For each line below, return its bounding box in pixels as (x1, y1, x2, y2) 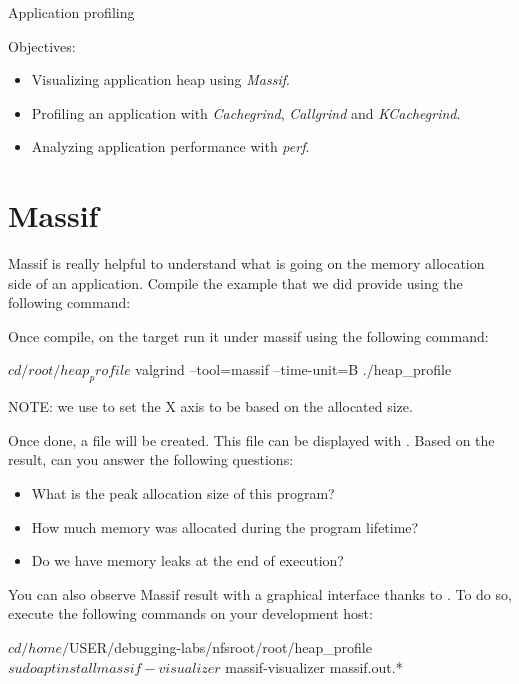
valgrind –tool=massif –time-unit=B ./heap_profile (135, 359, 452, 380)
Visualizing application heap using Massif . (31, 69, 290, 90)
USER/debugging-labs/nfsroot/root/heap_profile (69, 637, 372, 658)
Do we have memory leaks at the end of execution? (31, 550, 344, 571)
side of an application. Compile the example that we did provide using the (8, 272, 463, 293)
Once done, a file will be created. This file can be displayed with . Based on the (8, 429, 495, 450)
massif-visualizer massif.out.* (225, 656, 403, 677)
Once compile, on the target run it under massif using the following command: (8, 325, 489, 346)
